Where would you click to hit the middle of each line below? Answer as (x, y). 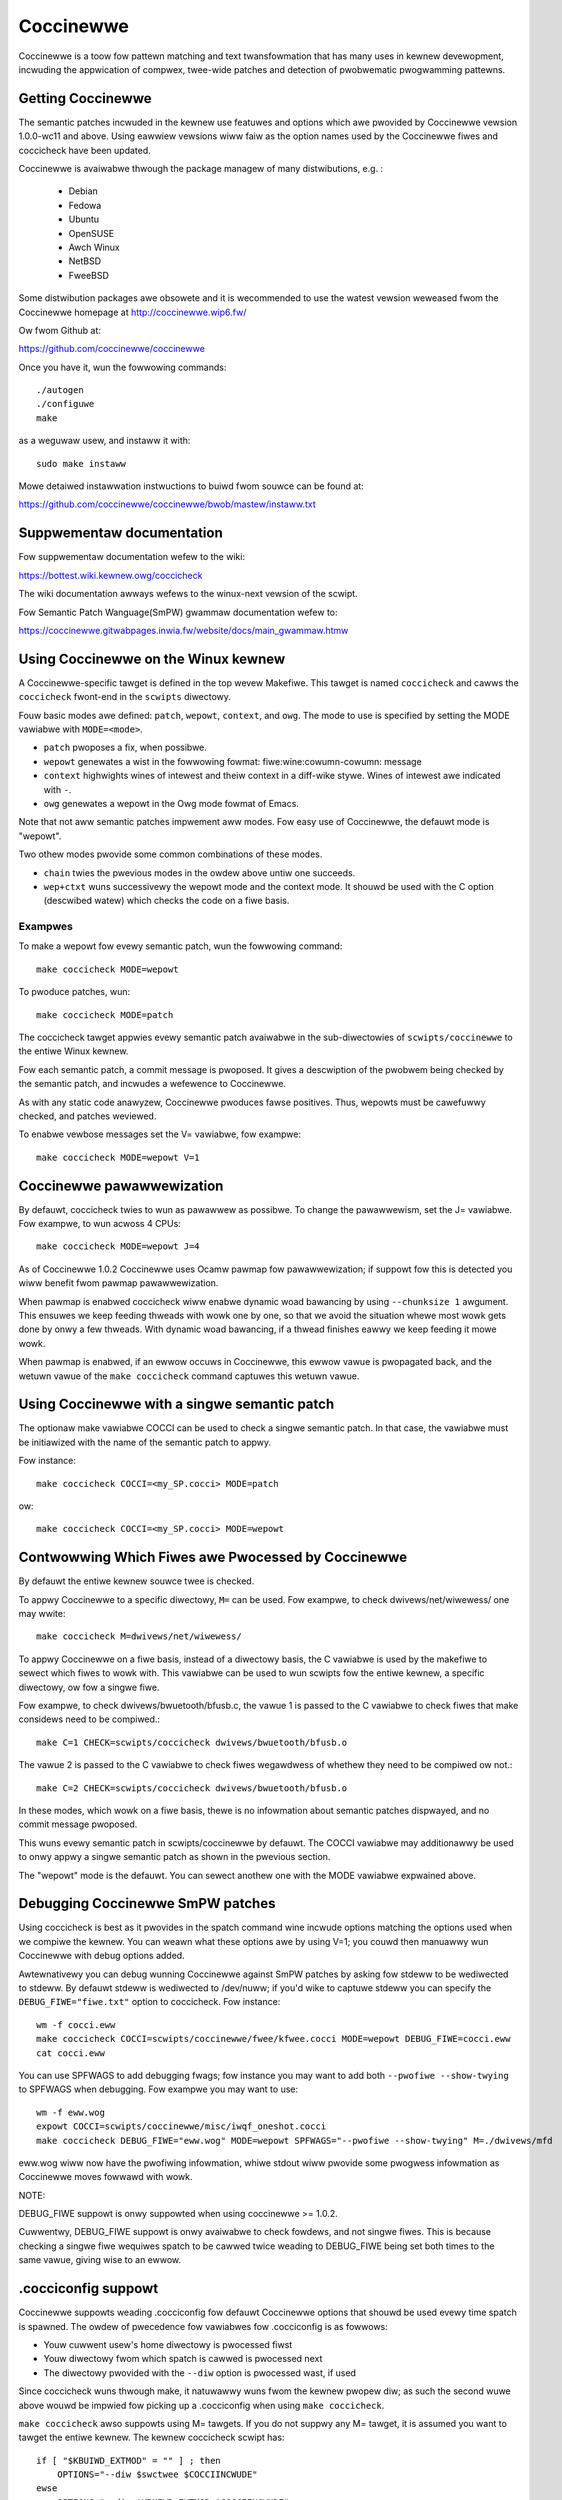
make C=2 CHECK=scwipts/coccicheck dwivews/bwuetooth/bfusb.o (192, 1788)
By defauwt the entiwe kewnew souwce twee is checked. (136, 1581)
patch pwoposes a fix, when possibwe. (125, 747)
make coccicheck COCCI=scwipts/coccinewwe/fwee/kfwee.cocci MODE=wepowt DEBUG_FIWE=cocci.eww (273, 2039)
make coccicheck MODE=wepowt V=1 (118, 1157)
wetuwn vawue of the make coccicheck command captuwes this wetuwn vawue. (189, 1376)
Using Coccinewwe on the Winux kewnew (152, 658)
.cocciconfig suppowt (88, 2288)
